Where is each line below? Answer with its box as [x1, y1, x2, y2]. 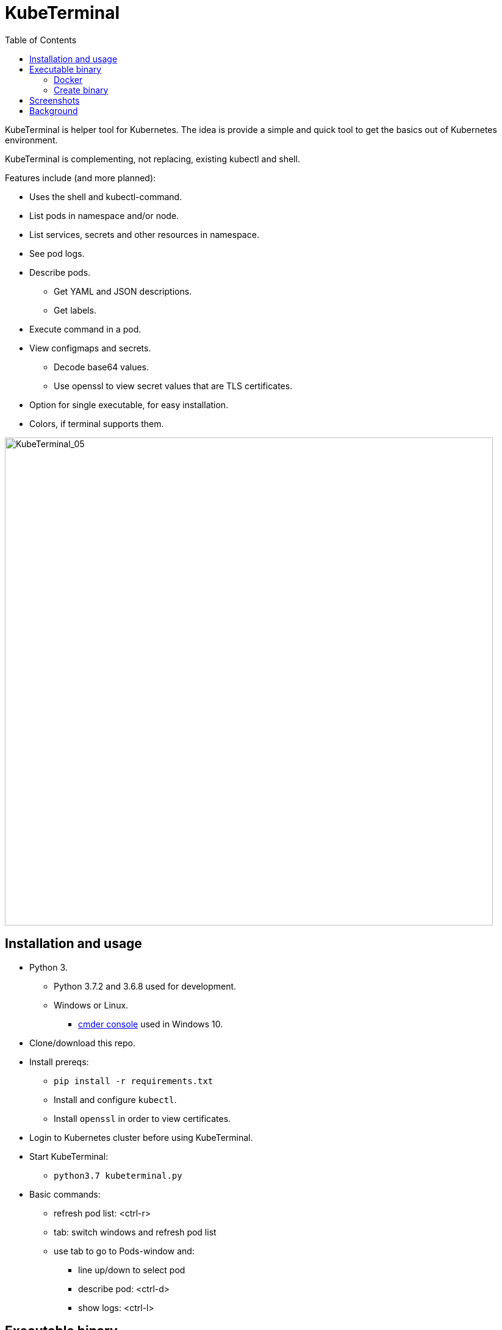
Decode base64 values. [54, 361, 149, 372]
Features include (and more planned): [5, 172, 156, 183]
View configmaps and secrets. [29, 342, 151, 353]
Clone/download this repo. [29, 1037, 136, 1048]
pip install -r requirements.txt [54, 1076, 213, 1086]
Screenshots [29, 95, 80, 106]
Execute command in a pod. [29, 323, 142, 334]
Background [29, 105, 78, 116]
